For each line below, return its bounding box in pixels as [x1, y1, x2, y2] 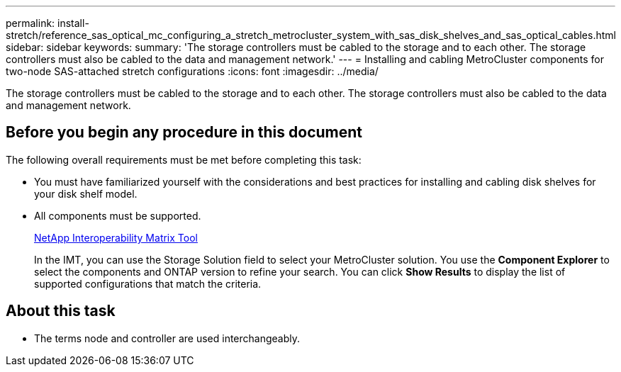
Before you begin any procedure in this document [6, 123, 362, 142]
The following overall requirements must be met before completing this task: [6, 153, 362, 166]
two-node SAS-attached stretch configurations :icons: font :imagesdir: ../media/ [6, 65, 379, 77]
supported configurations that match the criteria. [34, 277, 262, 290]
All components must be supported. [34, 209, 201, 222]
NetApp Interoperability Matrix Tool [34, 231, 198, 244]
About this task [6, 302, 116, 320]
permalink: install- [6, 17, 89, 29]
